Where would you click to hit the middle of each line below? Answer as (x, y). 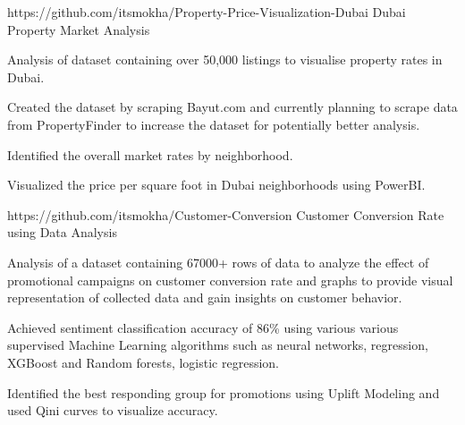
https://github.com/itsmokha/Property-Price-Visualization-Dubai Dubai (207, 12)
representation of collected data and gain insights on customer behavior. (205, 297)
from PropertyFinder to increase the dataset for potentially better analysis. (214, 124)
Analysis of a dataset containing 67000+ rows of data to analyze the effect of (218, 262)
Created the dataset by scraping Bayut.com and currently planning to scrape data (232, 107)
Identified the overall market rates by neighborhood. (150, 154)
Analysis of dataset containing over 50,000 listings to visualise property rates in (225, 59)
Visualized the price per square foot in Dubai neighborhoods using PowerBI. (216, 185)
